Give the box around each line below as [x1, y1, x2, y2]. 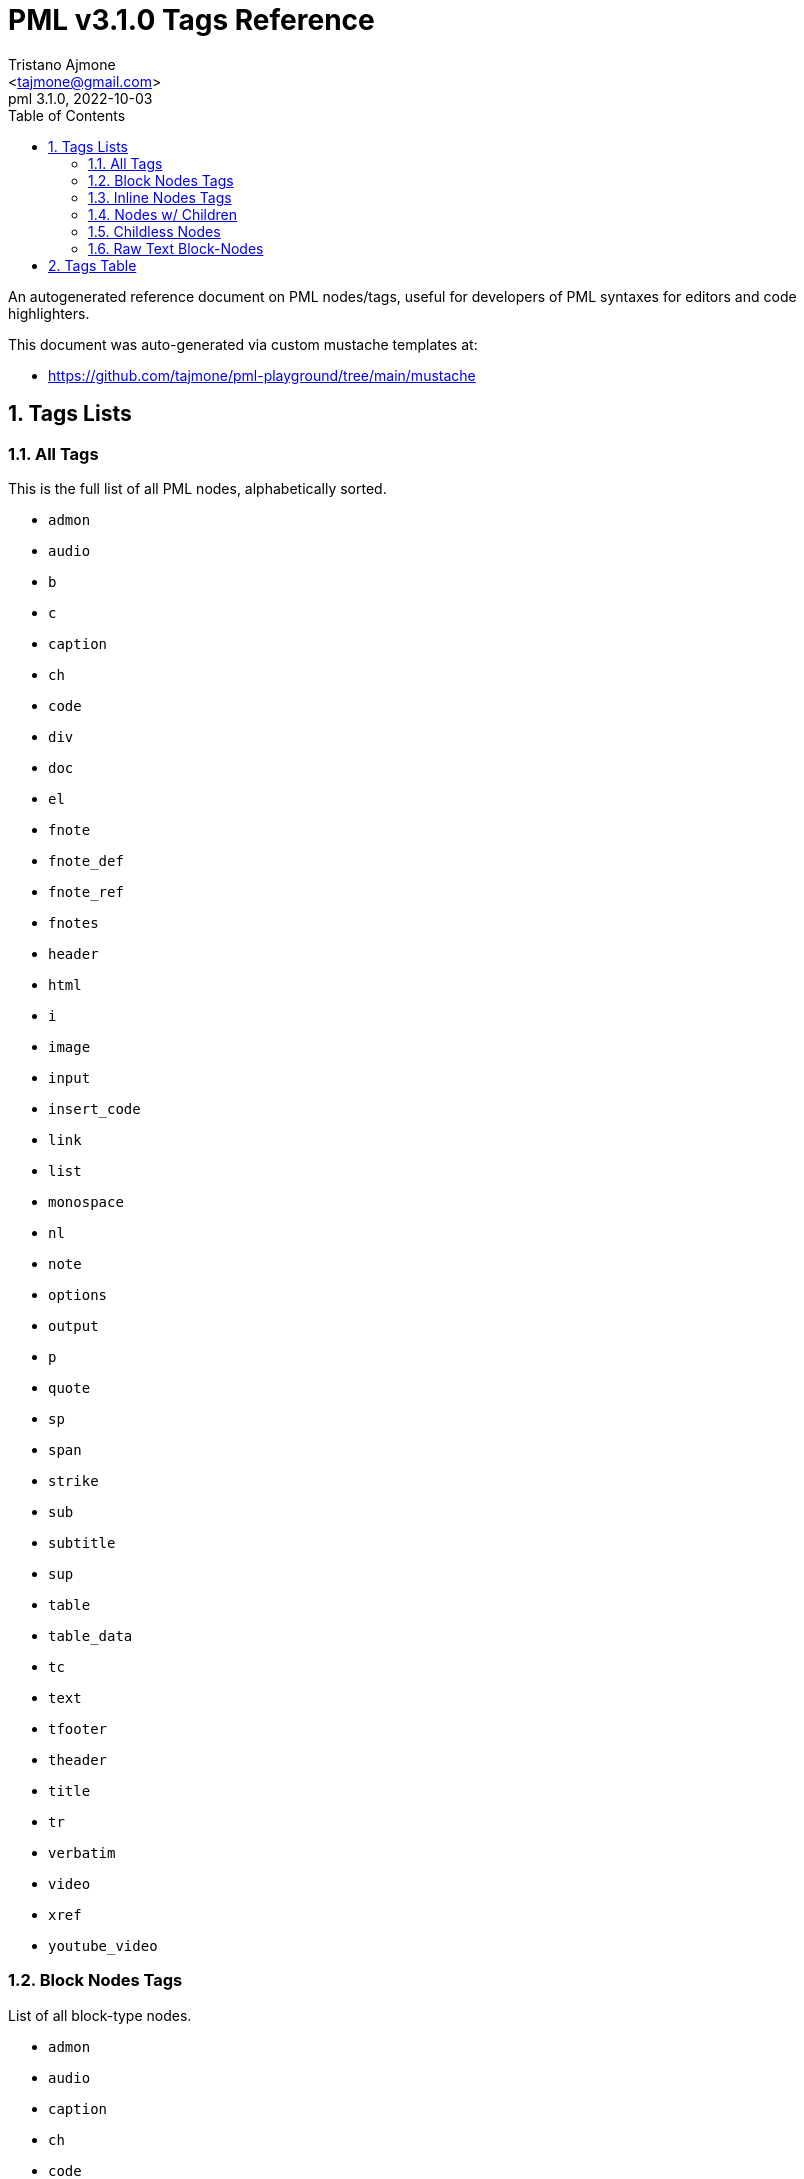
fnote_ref [48, 883, 124, 900]
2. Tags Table [48, 256, 137, 274]
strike [48, 1472, 99, 1489]
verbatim [48, 1844, 116, 1861]
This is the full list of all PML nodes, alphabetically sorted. [8, 479, 387, 497]
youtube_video [48, 1937, 158, 1954]
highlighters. [8, 304, 90, 322]
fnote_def [48, 852, 124, 869]
